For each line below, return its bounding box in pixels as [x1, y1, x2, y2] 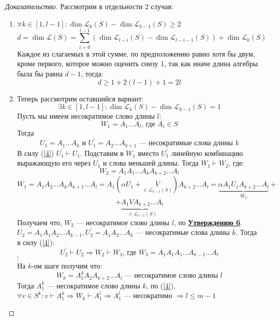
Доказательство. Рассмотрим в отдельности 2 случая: [5, 1, 174, 11]
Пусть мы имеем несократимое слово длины [17, 111, 155, 121]
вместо [137, 147, 159, 158]
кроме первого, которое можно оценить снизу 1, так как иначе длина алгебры [17, 58, 258, 69]
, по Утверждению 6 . [174, 217, 242, 227]
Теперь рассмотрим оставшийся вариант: [17, 93, 144, 103]
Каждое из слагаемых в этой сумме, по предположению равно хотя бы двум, [17, 48, 255, 59]
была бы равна [17, 68, 63, 78]
